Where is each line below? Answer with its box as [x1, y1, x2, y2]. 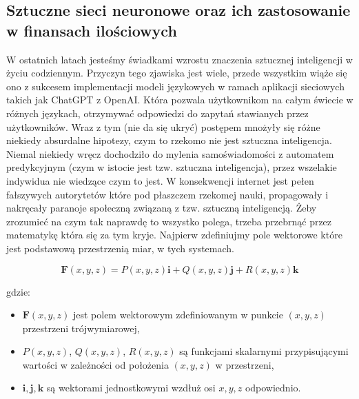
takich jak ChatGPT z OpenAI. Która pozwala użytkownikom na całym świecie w [6, 92, 353, 107]
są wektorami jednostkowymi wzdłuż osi [46, 380, 216, 395]
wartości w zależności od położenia [22, 357, 169, 371]
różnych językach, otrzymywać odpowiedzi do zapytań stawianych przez [6, 105, 309, 120]
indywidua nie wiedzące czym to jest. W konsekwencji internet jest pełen [6, 173, 314, 187]
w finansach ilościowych [6, 19, 177, 41]
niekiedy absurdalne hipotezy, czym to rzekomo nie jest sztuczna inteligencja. [6, 133, 332, 147]
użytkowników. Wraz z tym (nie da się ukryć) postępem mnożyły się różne [6, 119, 320, 134]
